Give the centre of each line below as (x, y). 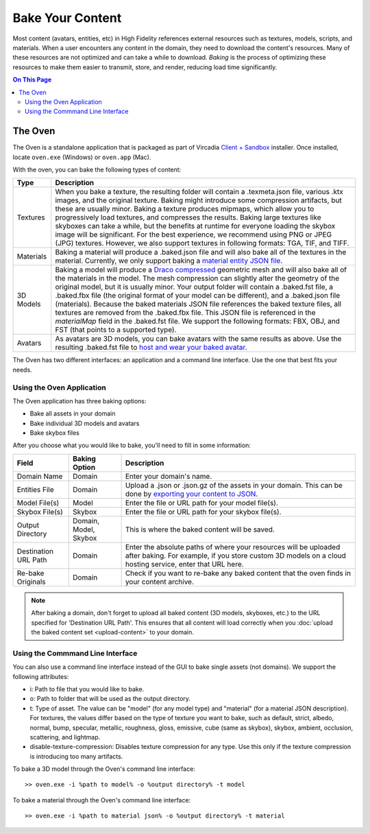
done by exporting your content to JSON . (192, 494)
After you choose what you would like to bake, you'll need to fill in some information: (132, 445)
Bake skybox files (55, 433)
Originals (31, 582)
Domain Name (40, 476)
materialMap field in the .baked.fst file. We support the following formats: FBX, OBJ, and (198, 321)
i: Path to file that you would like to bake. (87, 689)
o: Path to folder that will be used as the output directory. (110, 699)
